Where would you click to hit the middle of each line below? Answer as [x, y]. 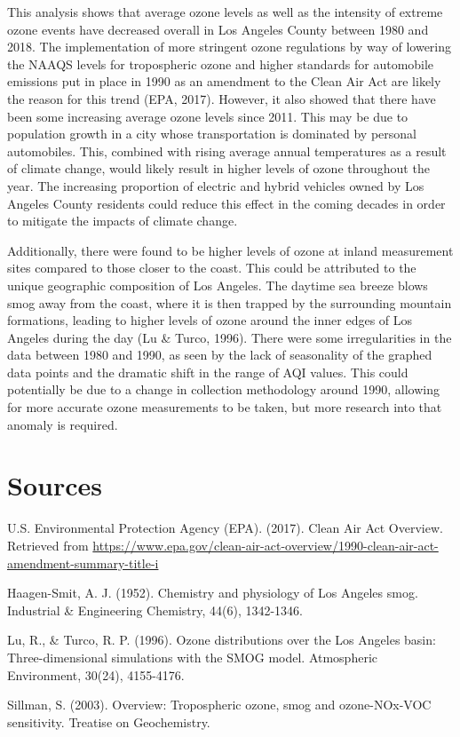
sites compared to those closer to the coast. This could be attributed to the [212, 268]
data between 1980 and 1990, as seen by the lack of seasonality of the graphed [220, 355]
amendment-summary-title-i [83, 563]
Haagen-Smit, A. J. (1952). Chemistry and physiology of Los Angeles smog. [213, 593]
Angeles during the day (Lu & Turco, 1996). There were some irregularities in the [230, 337]
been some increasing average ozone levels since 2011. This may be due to [208, 116]
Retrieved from [48, 545]
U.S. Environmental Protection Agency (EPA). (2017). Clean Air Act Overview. [225, 528]
